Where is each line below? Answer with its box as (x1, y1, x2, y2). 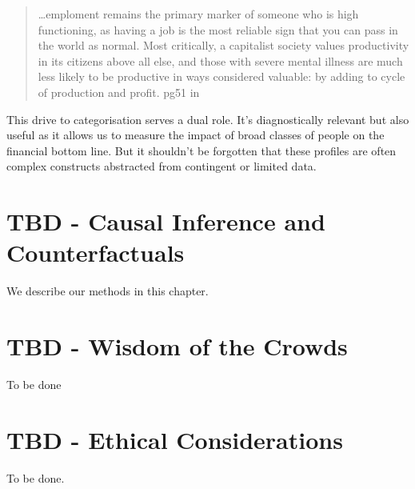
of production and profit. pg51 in (38, 83, 200, 100)
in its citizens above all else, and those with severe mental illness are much (38, 52, 403, 69)
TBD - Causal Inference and (6, 205, 325, 238)
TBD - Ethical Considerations (6, 423, 343, 455)
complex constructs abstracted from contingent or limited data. (6, 158, 317, 174)
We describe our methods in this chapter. (6, 283, 209, 299)
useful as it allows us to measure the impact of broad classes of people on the (6, 126, 385, 143)
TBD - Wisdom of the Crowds (6, 330, 348, 363)
